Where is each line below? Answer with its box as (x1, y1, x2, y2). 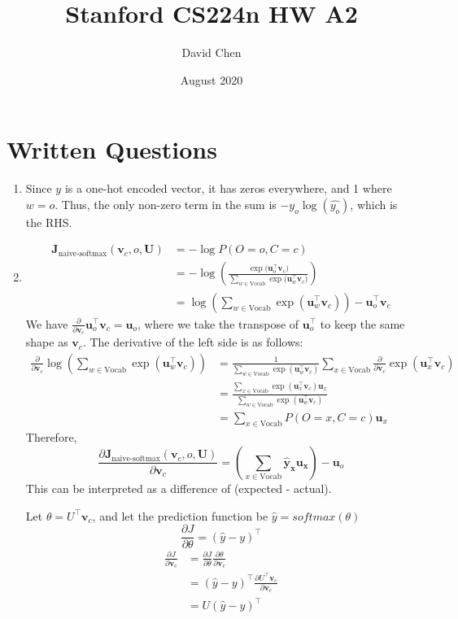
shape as (25, 333, 68, 351)
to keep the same (320, 315, 405, 332)
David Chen (181, 44, 242, 61)
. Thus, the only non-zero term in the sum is (55, 195, 277, 212)
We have (25, 315, 68, 332)
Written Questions (7, 133, 217, 166)
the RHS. (25, 213, 72, 230)
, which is (350, 195, 398, 212)
